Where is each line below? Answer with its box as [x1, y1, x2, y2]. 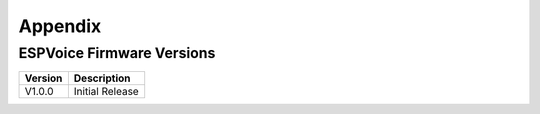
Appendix [18, 15, 102, 37]
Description [73, 71, 131, 85]
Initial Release [73, 85, 139, 99]
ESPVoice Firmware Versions [18, 44, 216, 62]
